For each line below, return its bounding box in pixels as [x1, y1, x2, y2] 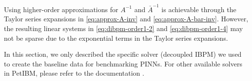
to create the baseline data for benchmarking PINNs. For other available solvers [4, 58, 242, 68]
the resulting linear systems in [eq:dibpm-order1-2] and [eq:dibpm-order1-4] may [4, 23, 243, 33]
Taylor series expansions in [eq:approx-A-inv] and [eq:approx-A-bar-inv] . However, [4, 14, 249, 24]
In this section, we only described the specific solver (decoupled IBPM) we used [4, 49, 242, 59]
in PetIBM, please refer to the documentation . [4, 68, 144, 78]
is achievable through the [161, 4, 236, 14]
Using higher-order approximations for [4, 4, 118, 14]
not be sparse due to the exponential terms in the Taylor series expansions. [4, 32, 228, 43]
